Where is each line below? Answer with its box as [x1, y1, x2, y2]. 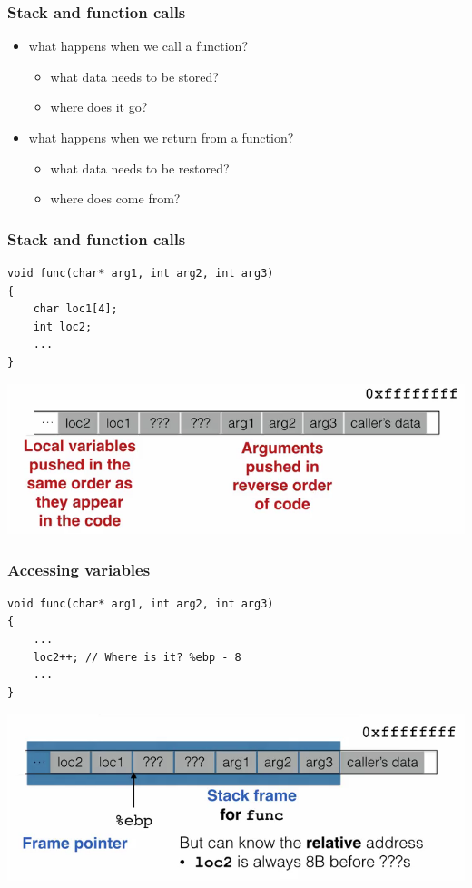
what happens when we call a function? [28, 36, 248, 55]
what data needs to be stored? [50, 66, 219, 85]
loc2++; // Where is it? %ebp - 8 [33, 650, 241, 664]
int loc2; [33, 320, 93, 333]
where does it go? [50, 97, 148, 116]
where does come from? [50, 189, 181, 208]
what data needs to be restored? [50, 158, 230, 177]
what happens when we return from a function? [28, 128, 294, 146]
